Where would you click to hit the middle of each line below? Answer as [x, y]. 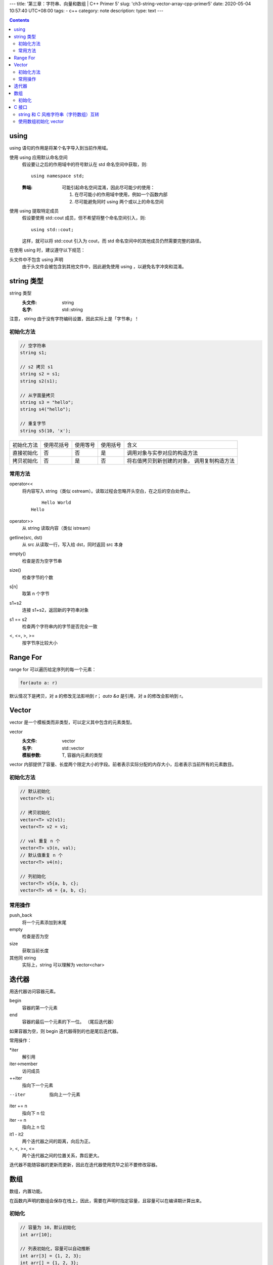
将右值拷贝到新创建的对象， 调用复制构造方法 [181, 460]
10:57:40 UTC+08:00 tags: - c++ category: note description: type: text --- [86, 11]
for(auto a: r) [39, 683]
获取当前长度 [35, 951]
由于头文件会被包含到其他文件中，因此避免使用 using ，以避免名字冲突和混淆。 [104, 267]
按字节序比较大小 [40, 643]
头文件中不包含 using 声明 [36, 259]
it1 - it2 [16, 1134]
